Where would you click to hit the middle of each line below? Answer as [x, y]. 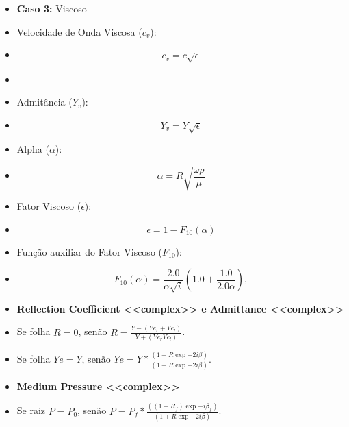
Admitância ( [44, 102]
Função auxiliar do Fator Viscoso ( [89, 251]
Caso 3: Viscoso [52, 8]
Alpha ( [33, 149]
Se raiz [31, 410]
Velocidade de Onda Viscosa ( [79, 31]
